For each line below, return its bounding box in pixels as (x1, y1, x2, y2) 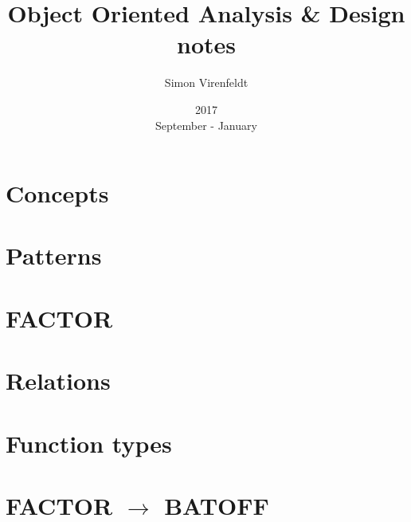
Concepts (6, 177, 109, 210)
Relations (6, 364, 111, 397)
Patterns (6, 239, 102, 272)
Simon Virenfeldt (164, 74, 249, 91)
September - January (155, 116, 257, 133)
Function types (6, 426, 172, 459)
